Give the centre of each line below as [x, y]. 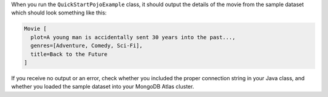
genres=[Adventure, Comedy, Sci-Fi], [87, 46]
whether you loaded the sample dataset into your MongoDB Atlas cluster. [103, 87]
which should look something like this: [59, 13]
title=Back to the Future [69, 54]
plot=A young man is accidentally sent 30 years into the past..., [133, 37]
